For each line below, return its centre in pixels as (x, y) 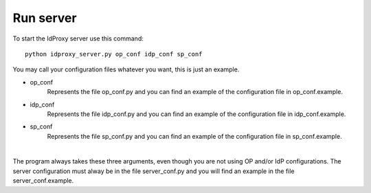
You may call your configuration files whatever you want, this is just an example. (126, 69)
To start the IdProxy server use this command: (78, 38)
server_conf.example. (43, 181)
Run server (45, 18)
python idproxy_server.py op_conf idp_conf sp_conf (114, 54)
